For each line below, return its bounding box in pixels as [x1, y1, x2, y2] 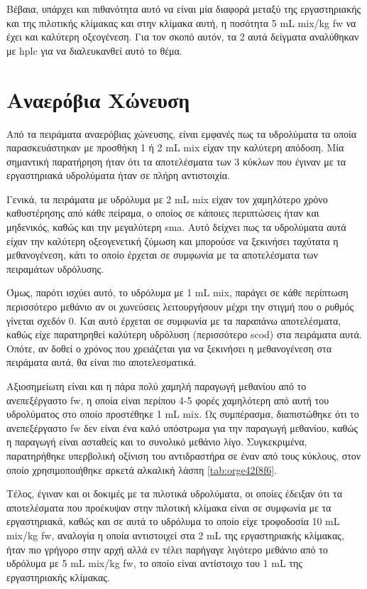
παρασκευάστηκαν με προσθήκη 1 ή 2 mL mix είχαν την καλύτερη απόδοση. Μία [6, 140, 344, 155]
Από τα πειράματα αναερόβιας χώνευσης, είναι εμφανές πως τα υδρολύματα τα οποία [6, 126, 357, 141]
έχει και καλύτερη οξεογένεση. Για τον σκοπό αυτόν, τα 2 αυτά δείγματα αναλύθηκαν [6, 29, 359, 44]
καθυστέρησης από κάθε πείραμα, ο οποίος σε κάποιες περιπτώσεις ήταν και [6, 205, 319, 220]
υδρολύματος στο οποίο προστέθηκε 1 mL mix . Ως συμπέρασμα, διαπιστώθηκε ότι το [6, 406, 359, 421]
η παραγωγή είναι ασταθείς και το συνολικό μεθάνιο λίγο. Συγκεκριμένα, [6, 434, 307, 449]
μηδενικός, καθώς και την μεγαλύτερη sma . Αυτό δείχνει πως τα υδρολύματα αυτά [6, 220, 346, 234]
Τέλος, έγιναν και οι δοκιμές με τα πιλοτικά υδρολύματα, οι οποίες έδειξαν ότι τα [6, 486, 342, 501]
